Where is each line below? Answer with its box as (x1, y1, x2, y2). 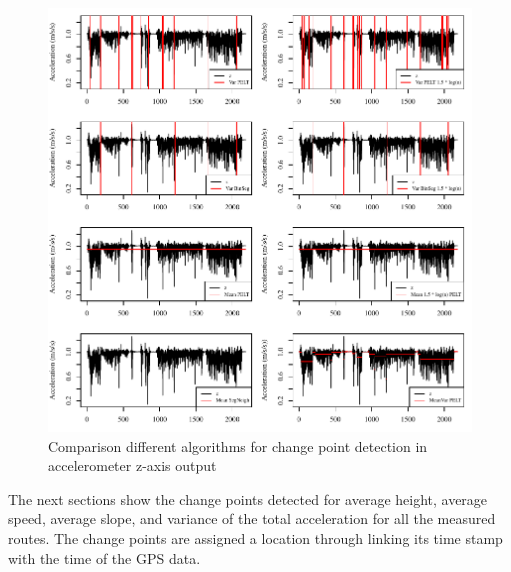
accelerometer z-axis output (48, 455, 217, 476)
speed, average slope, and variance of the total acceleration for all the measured (8, 508, 496, 529)
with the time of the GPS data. (8, 547, 201, 568)
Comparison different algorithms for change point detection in (48, 435, 428, 456)
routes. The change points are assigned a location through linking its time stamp (8, 527, 503, 548)
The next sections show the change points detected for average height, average (8, 488, 488, 509)
